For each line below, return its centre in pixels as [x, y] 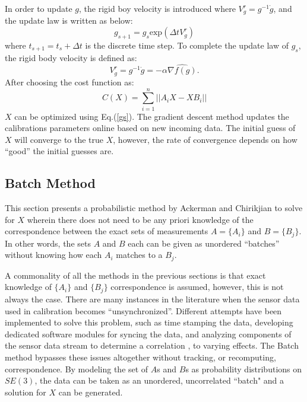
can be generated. [91, 392]
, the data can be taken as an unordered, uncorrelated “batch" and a [159, 380]
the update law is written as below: [69, 20]
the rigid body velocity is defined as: [71, 57]
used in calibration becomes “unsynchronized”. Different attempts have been [143, 310]
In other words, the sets [48, 243]
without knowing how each [53, 255]
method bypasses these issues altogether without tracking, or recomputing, [140, 357]
